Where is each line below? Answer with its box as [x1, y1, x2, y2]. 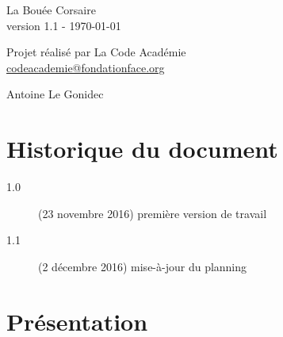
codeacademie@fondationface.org [6, 59, 165, 75]
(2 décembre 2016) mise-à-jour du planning [38, 258, 247, 274]
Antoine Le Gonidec [6, 86, 104, 102]
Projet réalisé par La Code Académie [6, 44, 186, 60]
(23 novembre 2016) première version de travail [38, 205, 267, 221]
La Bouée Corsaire [6, 2, 96, 17]
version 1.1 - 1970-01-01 [6, 17, 121, 33]
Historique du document [6, 132, 278, 165]
